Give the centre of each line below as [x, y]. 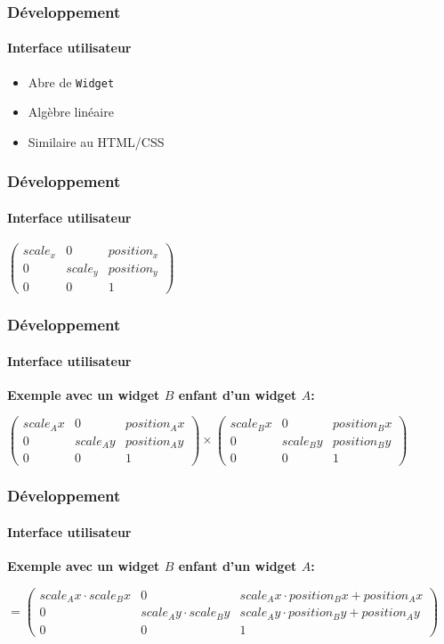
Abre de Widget [71, 82]
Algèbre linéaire [71, 112]
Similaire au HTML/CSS [96, 141]
